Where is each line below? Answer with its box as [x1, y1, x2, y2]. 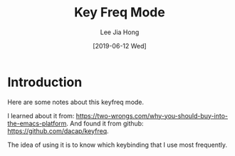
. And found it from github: [66, 119, 144, 128]
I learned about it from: [7, 111, 75, 120]
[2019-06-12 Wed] [92, 41, 147, 50]
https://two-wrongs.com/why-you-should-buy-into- [75, 111, 229, 120]
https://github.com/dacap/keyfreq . [7, 126, 109, 135]
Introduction [7, 74, 83, 90]
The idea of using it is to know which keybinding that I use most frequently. [7, 140, 228, 149]
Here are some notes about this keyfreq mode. [7, 98, 145, 106]
